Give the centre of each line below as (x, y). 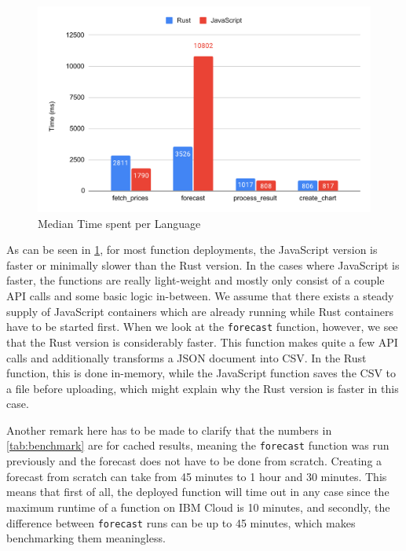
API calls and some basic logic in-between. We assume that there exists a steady (200, 296)
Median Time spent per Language (119, 223)
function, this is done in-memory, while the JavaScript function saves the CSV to (201, 373)
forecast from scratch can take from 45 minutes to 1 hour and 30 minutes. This (197, 476)
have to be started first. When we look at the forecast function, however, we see (202, 327)
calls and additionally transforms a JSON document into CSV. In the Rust (187, 357)
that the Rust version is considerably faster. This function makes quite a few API (202, 342)
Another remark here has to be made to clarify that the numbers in (169, 430)
